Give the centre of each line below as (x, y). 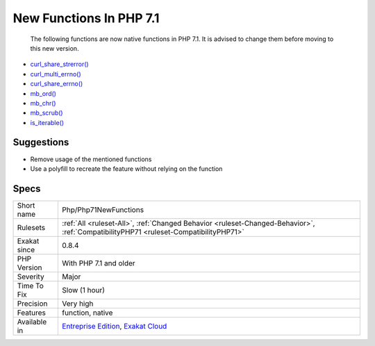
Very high (78, 304)
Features (32, 313)
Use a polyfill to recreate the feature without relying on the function (126, 168)
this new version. (55, 48)
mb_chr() (43, 103)
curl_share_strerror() (60, 64)
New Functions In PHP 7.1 (86, 18)
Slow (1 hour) (84, 290)
